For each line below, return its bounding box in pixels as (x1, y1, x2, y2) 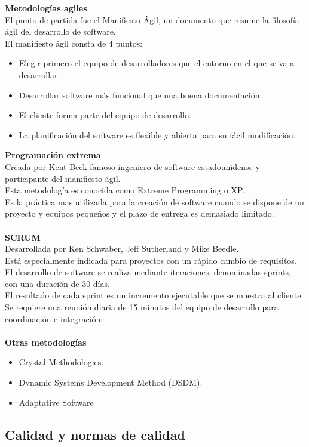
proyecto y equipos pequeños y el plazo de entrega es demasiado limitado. (5, 207, 274, 220)
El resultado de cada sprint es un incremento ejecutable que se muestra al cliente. (5, 289, 304, 301)
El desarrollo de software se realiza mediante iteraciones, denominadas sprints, (5, 266, 291, 278)
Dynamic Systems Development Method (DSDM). (19, 376, 203, 389)
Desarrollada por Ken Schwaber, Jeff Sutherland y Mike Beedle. (5, 242, 239, 255)
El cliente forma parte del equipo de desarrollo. (19, 109, 192, 121)
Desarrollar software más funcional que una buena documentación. (19, 88, 262, 101)
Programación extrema (5, 149, 101, 161)
